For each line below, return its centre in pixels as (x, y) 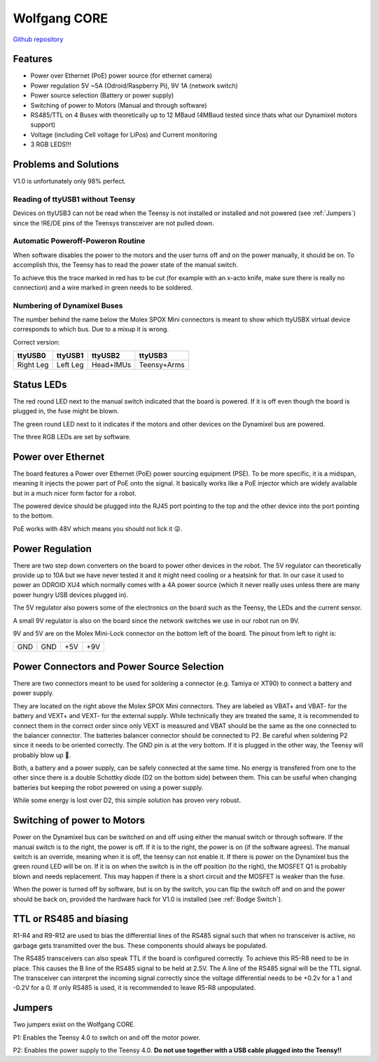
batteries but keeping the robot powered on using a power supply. (108, 787)
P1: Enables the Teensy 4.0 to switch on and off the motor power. (107, 1037)
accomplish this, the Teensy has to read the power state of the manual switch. (125, 265)
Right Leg (33, 365)
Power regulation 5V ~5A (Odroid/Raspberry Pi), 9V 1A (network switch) (134, 85)
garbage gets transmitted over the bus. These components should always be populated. (140, 945)
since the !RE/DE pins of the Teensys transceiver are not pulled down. (114, 223)
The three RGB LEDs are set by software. (72, 436)
